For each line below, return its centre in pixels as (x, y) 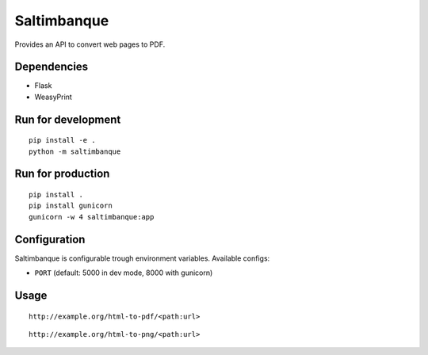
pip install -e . (62, 140)
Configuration (50, 239)
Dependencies (52, 67)
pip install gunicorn (71, 206)
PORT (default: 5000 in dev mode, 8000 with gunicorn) (124, 273)
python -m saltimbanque (75, 151)
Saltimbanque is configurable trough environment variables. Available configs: (142, 258)
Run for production (62, 174)
